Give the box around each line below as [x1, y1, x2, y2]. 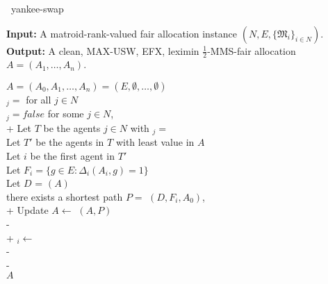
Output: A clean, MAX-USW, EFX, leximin [6, 43, 199, 58]
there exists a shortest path [6, 189, 123, 203]
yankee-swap [11, 1, 64, 15]
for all [26, 92, 51, 107]
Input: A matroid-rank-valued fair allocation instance [6, 26, 238, 40]
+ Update [6, 203, 49, 217]
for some [47, 106, 84, 121]
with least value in [115, 135, 195, 149]
